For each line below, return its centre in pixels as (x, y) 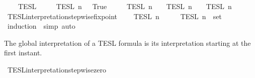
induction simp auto (41, 26)
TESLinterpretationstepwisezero (57, 69)
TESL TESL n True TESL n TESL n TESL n (125, 6)
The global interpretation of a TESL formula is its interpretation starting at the (127, 43)
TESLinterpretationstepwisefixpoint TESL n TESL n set (114, 16)
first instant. (23, 53)
